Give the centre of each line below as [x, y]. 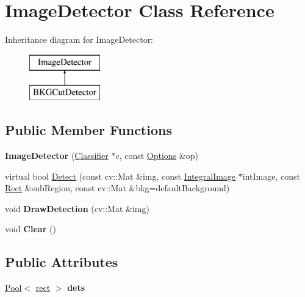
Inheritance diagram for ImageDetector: [79, 39]
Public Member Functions [88, 130]
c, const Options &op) [157, 156]
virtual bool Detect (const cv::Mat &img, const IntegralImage [120, 176]
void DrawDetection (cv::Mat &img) [77, 208]
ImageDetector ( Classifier [57, 156]
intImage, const [271, 176]
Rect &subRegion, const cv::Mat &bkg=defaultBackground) [117, 188]
